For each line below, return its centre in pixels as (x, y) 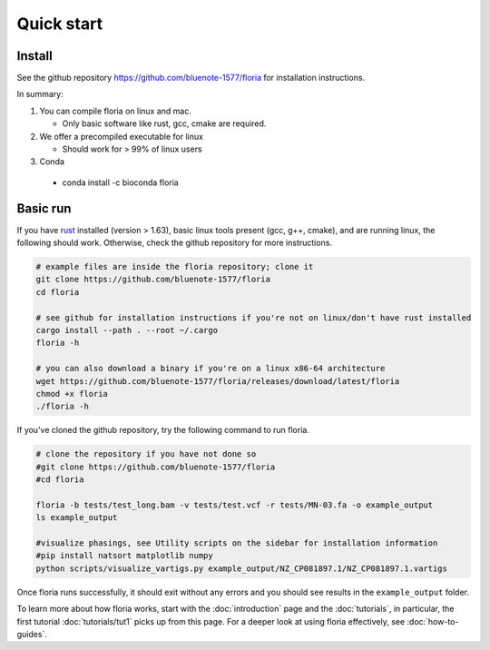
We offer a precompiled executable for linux (122, 136)
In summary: (40, 94)
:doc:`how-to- (433, 621)
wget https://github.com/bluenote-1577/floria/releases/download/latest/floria (218, 381)
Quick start (60, 24)
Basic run (44, 208)
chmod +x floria (72, 394)
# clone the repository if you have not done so (146, 454)
